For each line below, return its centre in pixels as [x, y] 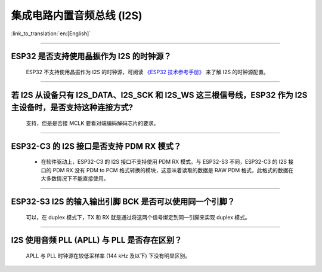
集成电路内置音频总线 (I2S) [77, 16]
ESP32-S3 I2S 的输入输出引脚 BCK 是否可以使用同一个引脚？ [123, 201]
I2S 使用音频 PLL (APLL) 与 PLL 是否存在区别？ [97, 240]
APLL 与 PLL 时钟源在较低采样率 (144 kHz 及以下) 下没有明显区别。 [108, 256]
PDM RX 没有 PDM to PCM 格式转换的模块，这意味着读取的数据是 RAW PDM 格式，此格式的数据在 [173, 170]
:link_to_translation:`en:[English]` [51, 33]
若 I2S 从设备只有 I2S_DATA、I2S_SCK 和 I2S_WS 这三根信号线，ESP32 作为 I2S [159, 95]
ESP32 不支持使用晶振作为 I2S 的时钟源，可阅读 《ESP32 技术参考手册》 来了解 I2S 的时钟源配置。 [148, 72]
